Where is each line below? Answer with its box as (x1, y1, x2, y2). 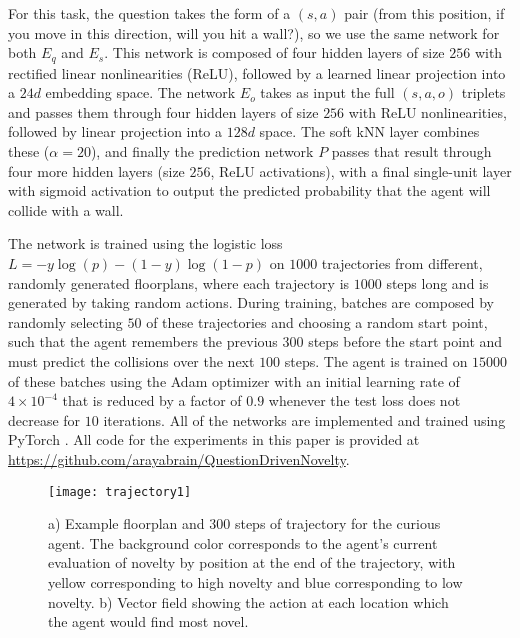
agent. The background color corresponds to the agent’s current (48, 532, 438, 553)
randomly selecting (8, 311, 123, 332)
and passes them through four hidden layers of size (8, 101, 319, 122)
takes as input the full (260, 82, 395, 103)
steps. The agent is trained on (284, 350, 468, 371)
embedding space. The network (45, 82, 236, 103)
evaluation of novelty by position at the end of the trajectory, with (48, 552, 456, 573)
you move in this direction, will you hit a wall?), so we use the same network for (8, 22, 500, 43)
